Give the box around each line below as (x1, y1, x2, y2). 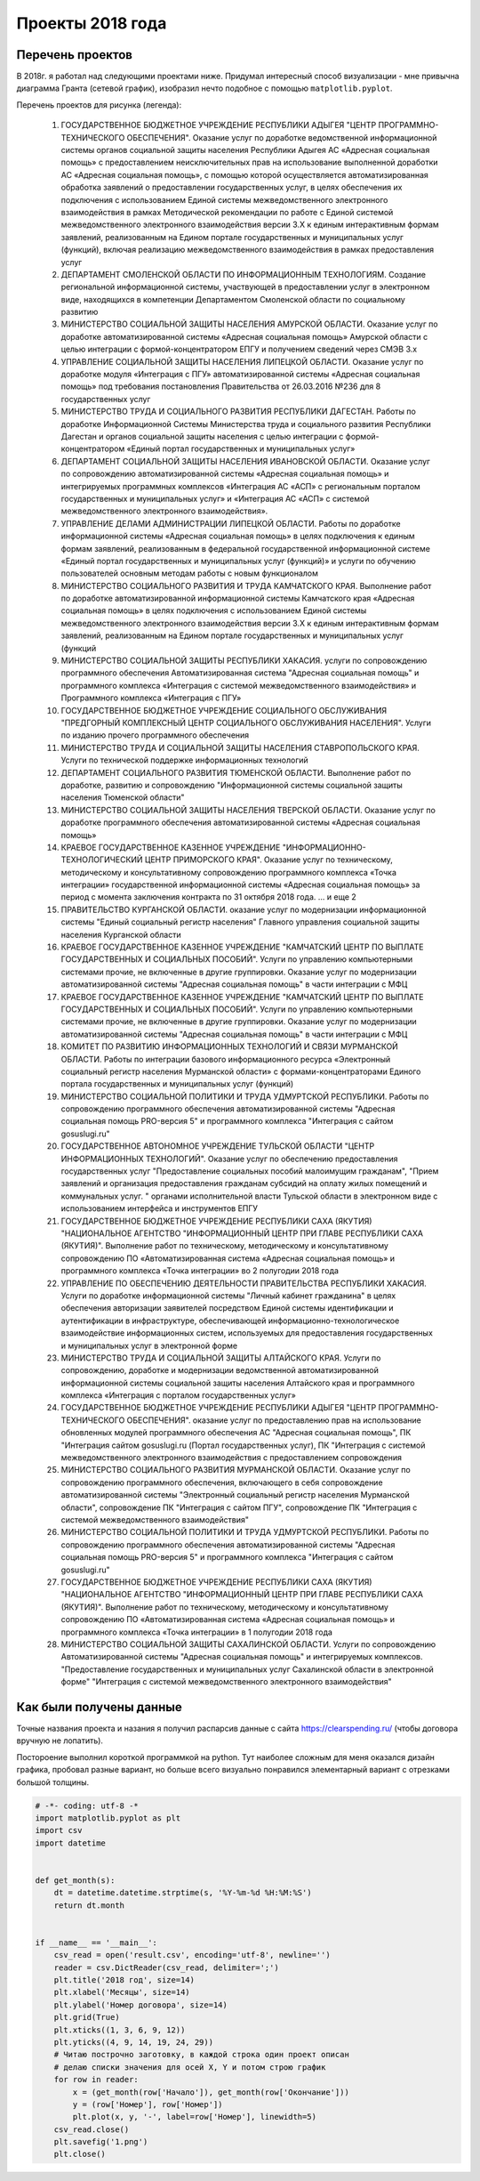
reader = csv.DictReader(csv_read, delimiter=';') (53, 1962, 279, 1973)
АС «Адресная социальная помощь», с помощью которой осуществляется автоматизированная (60, 169, 428, 180)
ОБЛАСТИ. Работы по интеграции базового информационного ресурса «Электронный (60, 1054, 391, 1064)
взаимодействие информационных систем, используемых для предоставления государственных (60, 1328, 433, 1338)
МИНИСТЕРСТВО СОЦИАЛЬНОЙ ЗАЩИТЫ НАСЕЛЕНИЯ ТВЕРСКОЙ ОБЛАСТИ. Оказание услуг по (60, 804, 436, 815)
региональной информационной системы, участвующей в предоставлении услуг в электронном (60, 281, 430, 293)
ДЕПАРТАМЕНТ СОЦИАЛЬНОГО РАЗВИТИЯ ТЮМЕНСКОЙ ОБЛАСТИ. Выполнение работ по (60, 767, 412, 778)
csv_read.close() (53, 2124, 130, 2135)
